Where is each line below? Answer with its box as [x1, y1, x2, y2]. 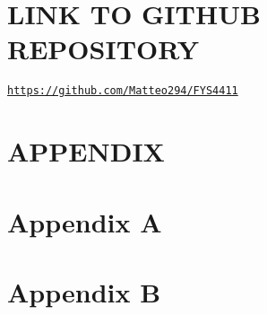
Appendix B [7, 273, 161, 310]
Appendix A [7, 203, 162, 240]
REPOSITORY [7, 31, 200, 67]
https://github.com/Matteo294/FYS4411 [7, 84, 238, 98]
